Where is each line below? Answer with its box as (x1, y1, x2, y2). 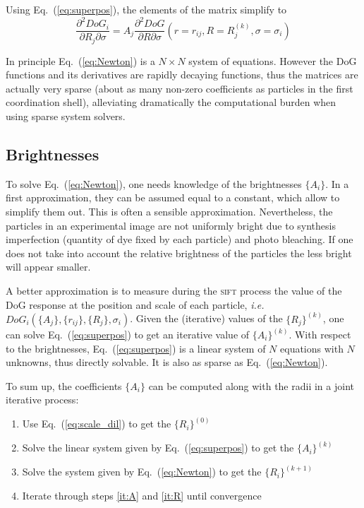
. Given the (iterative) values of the (130, 311, 283, 326)
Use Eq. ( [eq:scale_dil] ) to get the (22, 416, 171, 431)
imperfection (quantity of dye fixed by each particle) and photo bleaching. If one (6, 232, 353, 247)
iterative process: (6, 392, 79, 407)
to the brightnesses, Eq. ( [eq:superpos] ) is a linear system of (6, 341, 266, 355)
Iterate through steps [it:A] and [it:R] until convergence (22, 488, 262, 503)
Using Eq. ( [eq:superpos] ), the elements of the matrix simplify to (6, 2, 287, 16)
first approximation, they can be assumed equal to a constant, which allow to (6, 190, 340, 205)
